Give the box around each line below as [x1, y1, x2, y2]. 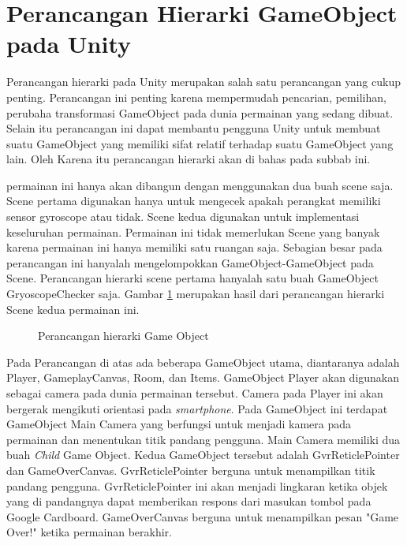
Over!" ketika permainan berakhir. [6, 524, 172, 540]
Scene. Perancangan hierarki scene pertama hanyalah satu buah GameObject [6, 270, 379, 286]
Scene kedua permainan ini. [6, 300, 140, 317]
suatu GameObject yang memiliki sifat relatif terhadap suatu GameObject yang [6, 135, 394, 151]
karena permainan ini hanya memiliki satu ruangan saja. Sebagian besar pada [6, 239, 383, 256]
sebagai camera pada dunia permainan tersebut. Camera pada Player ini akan [6, 385, 383, 401]
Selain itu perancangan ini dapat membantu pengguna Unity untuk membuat [6, 120, 381, 136]
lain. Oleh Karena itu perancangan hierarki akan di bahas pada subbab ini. [6, 151, 371, 167]
